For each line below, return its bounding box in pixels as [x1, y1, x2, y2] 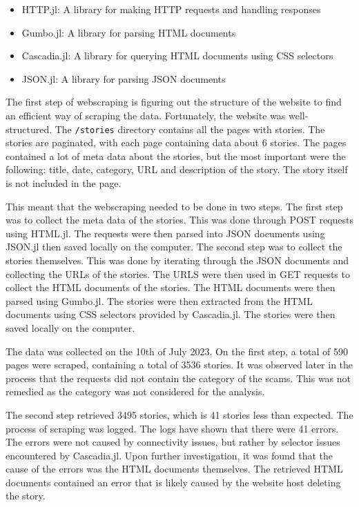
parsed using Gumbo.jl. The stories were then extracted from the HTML [6, 293, 313, 308]
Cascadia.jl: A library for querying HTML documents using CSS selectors [21, 48, 333, 63]
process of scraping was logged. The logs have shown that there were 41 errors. [6, 421, 339, 435]
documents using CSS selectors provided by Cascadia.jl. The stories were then [6, 307, 336, 321]
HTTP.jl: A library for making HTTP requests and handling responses [21, 2, 321, 16]
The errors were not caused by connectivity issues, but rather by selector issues [6, 435, 340, 449]
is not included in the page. [6, 176, 122, 190]
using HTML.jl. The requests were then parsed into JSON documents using [6, 226, 325, 240]
